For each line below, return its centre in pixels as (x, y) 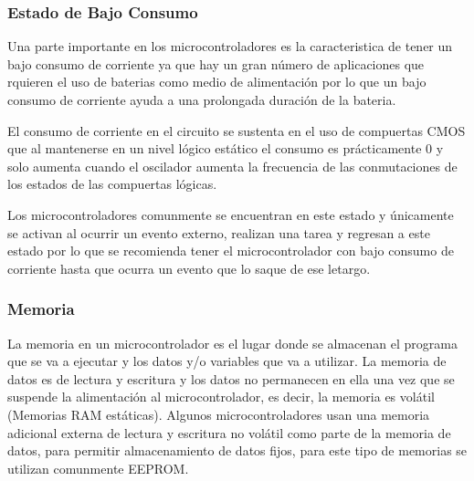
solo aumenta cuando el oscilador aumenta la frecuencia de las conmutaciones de (232, 166)
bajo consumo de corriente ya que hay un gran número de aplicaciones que (216, 63)
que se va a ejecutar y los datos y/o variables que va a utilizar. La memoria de (227, 361)
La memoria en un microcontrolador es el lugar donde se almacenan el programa (232, 343)
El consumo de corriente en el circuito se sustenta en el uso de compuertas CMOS (237, 130)
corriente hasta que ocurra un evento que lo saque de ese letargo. (189, 268)
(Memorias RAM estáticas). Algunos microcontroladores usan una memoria (219, 414)
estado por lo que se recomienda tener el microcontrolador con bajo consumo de (231, 251)
